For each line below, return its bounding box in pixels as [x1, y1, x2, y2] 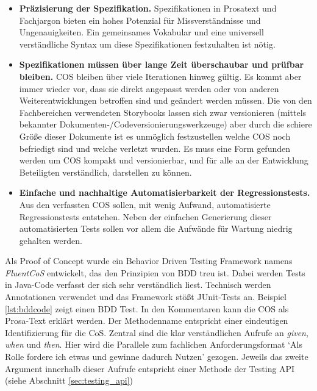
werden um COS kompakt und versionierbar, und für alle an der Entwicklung [19, 154, 308, 167]
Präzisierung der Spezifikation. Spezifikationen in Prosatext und [19, 2, 277, 14]
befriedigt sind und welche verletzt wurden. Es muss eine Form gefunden [19, 142, 290, 154]
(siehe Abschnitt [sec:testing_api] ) [5, 374, 133, 387]
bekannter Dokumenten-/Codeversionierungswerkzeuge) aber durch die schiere [19, 118, 312, 131]
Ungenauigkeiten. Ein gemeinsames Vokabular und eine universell [19, 26, 264, 38]
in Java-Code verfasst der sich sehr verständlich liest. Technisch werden [5, 278, 271, 291]
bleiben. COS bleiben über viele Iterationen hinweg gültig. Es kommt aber [19, 70, 302, 82]
